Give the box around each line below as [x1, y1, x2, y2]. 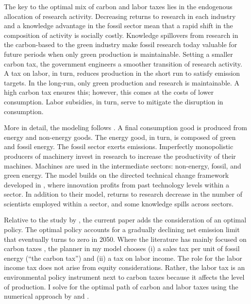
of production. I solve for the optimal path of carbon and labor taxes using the [4, 281, 238, 291]
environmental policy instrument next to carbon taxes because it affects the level [4, 272, 245, 282]
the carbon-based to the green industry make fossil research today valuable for [4, 39, 237, 50]
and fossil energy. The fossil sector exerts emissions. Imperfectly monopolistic [4, 141, 234, 152]
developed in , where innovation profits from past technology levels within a [4, 179, 229, 189]
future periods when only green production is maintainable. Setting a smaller [4, 49, 233, 59]
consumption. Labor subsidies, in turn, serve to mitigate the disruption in [4, 96, 223, 106]
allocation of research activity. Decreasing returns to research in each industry [4, 11, 236, 21]
